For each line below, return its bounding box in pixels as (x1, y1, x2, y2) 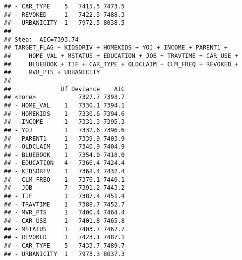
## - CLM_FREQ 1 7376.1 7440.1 (4, 176, 125, 183)
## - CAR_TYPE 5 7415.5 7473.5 (4, 3, 125, 10)
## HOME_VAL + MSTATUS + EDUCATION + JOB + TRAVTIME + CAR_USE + (4, 52, 239, 59)
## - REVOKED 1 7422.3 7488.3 (4, 11, 125, 18)
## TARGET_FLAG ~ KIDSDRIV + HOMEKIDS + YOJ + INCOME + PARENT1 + (4, 44, 228, 52)
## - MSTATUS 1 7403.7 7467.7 (4, 225, 125, 233)
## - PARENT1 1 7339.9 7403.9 (4, 135, 125, 142)
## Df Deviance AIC (4, 85, 125, 93)
